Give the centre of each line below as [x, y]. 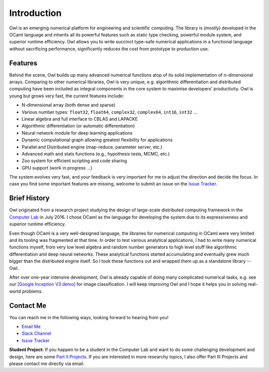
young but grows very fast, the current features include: [67, 96]
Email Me [31, 326]
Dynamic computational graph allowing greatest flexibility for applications [97, 140]
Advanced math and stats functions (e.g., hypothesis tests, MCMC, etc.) [96, 154]
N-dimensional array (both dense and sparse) [68, 105]
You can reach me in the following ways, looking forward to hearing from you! [89, 317]
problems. [32, 291]
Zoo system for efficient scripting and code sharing [74, 161]
